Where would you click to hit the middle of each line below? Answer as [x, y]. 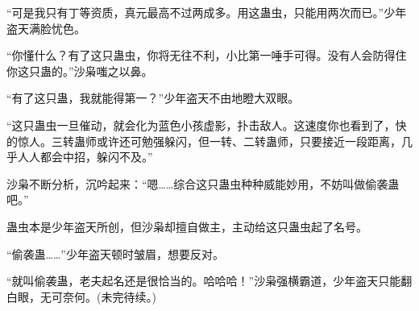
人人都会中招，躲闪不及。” [85, 157]
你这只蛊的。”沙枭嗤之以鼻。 [80, 70]
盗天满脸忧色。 [46, 28]
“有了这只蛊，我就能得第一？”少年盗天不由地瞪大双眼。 [153, 98]
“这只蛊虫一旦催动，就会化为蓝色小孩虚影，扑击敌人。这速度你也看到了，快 [207, 124]
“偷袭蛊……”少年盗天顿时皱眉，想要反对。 [115, 253]
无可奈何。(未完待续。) [98, 296]
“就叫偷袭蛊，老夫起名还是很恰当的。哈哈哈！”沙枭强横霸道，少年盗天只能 [204, 281]
